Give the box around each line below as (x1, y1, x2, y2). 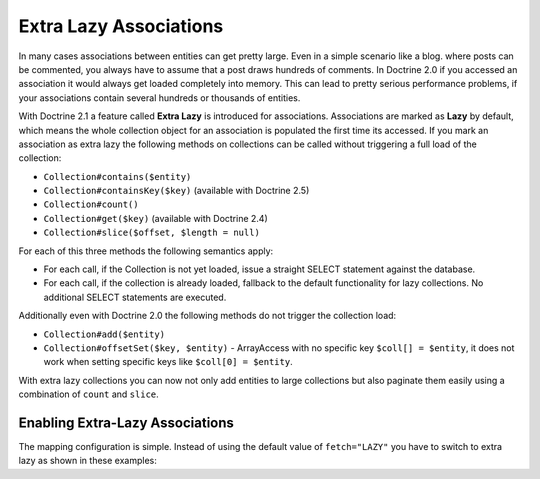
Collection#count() (43, 199, 139, 210)
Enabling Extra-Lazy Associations (18, 414, 235, 431)
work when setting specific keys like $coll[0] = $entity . (43, 356, 294, 368)
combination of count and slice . (18, 388, 159, 400)
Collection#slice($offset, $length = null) (43, 227, 260, 239)
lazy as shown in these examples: (18, 455, 157, 467)
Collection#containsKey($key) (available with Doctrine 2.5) (43, 185, 310, 197)
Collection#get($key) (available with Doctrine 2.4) (43, 212, 269, 224)
